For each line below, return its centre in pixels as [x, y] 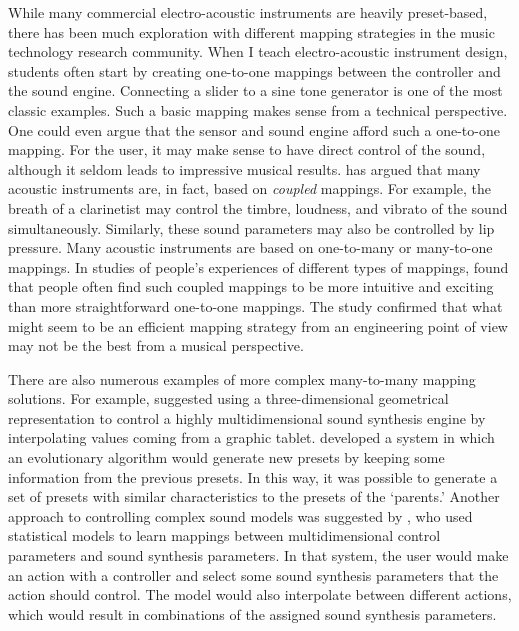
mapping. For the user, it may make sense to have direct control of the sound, [247, 149]
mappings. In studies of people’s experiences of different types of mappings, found [258, 266]
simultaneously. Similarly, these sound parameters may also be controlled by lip [251, 227]
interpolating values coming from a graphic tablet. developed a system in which [251, 437]
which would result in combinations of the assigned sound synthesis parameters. [252, 613]
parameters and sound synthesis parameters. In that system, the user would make [258, 555]
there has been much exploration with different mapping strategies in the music [251, 31]
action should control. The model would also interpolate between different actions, [260, 594]
